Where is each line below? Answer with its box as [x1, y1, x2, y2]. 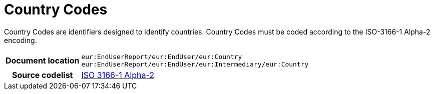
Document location [6, 55, 80, 65]
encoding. [4, 35, 37, 44]
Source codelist [12, 69, 73, 80]
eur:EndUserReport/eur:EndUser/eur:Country [81, 52, 242, 60]
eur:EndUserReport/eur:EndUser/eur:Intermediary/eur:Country [81, 60, 309, 68]
